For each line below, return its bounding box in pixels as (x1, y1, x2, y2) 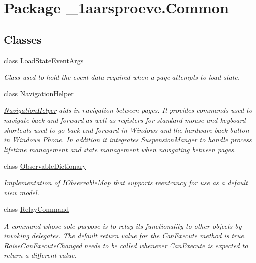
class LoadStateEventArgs (4, 55, 84, 65)
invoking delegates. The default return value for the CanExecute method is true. (4, 230, 246, 241)
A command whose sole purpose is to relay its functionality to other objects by (4, 220, 242, 231)
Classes (4, 31, 42, 47)
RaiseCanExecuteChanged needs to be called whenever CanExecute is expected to (4, 240, 248, 250)
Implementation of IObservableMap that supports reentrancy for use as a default (4, 177, 248, 187)
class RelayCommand (4, 204, 69, 214)
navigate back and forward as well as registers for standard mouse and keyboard (4, 114, 246, 125)
